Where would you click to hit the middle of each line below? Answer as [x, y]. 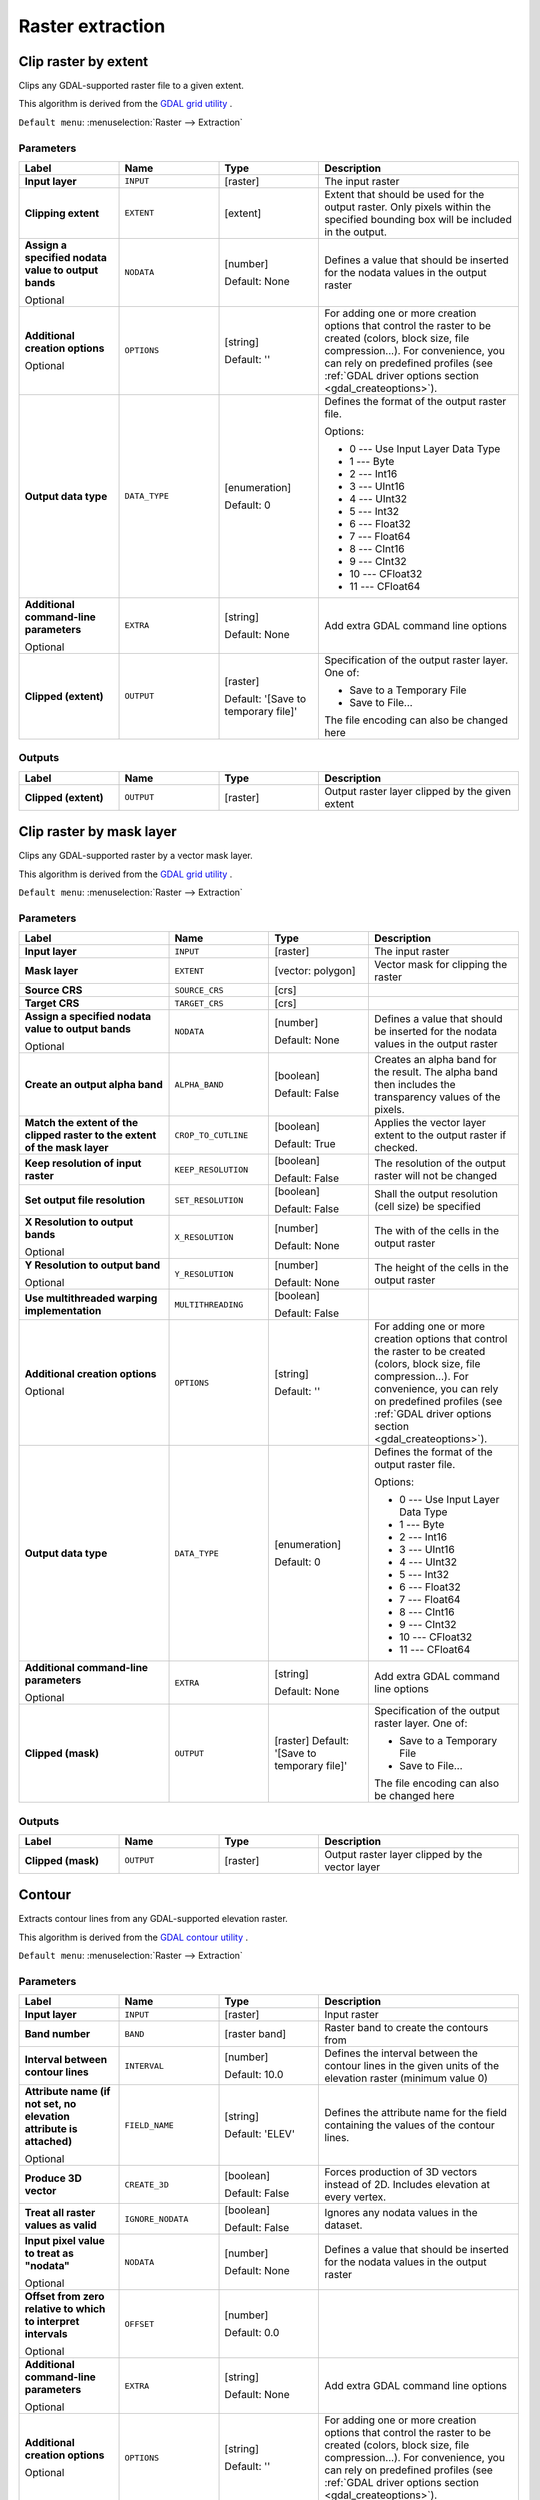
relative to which [65, 2309]
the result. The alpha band [436, 1072]
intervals [46, 2334]
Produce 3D [53, 2178]
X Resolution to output [79, 1222]
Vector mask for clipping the [441, 965]
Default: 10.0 [254, 2075]
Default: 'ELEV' [259, 2134]
